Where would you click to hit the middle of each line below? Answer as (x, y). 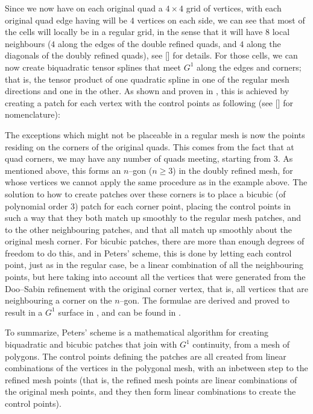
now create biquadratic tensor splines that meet (93, 67)
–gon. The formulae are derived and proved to (204, 300)
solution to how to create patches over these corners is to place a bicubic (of (145, 193)
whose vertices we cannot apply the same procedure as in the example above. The (156, 182)
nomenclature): (33, 114)
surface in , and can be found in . (119, 312)
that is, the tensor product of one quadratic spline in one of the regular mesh (147, 79)
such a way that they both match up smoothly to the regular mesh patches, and (153, 218)
